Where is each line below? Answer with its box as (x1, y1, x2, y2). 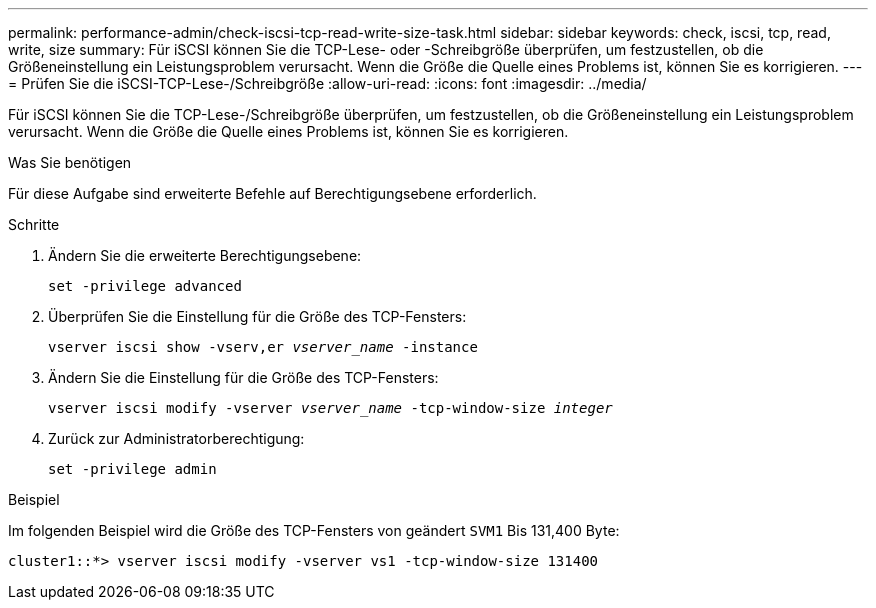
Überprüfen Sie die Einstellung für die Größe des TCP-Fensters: (48, 308, 467, 325)
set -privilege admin (48, 461, 217, 477)
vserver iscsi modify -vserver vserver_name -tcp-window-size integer (48, 400, 613, 416)
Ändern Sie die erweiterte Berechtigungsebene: (48, 247, 362, 264)
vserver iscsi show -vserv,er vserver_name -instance (48, 339, 478, 355)
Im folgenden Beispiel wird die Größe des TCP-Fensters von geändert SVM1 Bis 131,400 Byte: (8, 522, 620, 539)
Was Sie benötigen (8, 154, 132, 171)
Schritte (8, 216, 60, 233)
